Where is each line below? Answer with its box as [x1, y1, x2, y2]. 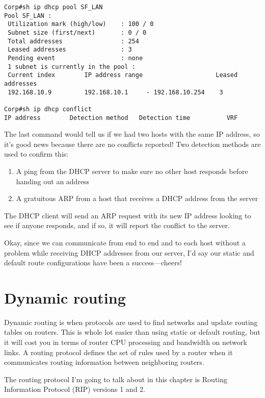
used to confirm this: [4, 148, 69, 159]
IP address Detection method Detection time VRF [4, 114, 238, 121]
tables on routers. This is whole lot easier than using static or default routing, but [4, 327, 260, 337]
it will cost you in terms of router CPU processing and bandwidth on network [4, 337, 247, 347]
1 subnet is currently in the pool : [8, 63, 136, 70]
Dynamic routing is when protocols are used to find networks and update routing [4, 316, 258, 327]
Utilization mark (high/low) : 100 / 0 [8, 20, 154, 28]
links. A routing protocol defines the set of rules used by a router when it [4, 346, 233, 357]
